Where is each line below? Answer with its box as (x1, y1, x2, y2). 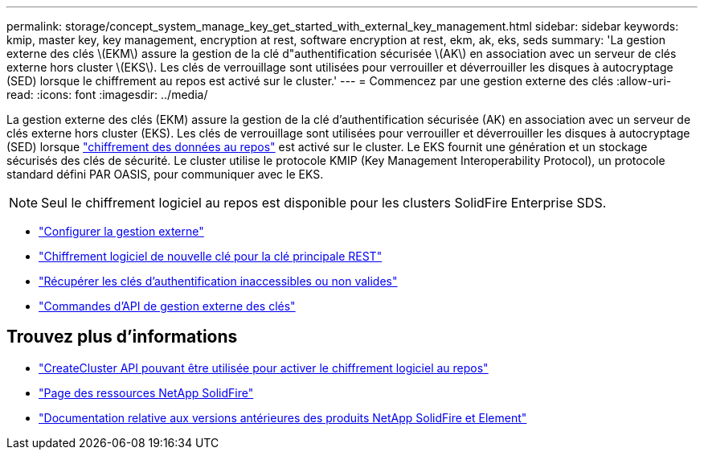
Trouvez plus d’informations (6, 327, 238, 347)
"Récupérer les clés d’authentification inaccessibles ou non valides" (39, 274, 398, 288)
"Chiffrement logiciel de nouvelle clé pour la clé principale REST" (39, 249, 383, 263)
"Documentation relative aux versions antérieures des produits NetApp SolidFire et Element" (39, 410, 527, 425)
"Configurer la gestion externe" (39, 224, 204, 238)
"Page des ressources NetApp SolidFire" (39, 385, 254, 400)
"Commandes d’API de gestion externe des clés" (39, 299, 296, 313)
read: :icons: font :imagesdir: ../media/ (6, 88, 208, 101)
